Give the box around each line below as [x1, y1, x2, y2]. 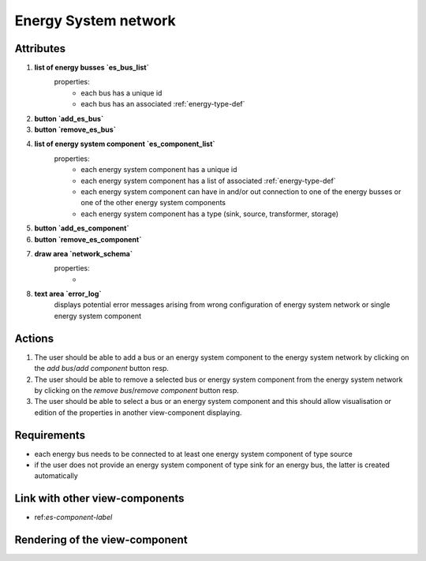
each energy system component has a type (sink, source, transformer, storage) [80, 209, 339, 219]
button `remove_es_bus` [34, 125, 117, 134]
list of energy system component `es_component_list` [34, 139, 216, 149]
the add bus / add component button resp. [34, 364, 170, 373]
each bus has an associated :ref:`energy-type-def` [80, 99, 245, 109]
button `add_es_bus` [34, 114, 104, 123]
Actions [14, 331, 54, 345]
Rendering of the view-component [14, 533, 189, 547]
